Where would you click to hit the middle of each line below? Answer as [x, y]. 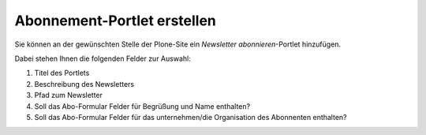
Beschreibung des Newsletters [84, 84]
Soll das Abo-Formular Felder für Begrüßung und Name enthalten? [142, 106]
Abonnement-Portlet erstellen [116, 21]
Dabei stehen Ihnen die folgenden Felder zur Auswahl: [103, 58]
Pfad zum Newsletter [68, 96]
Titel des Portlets [62, 73]
